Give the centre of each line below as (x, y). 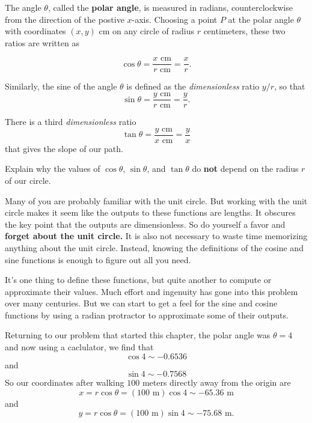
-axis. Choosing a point (175, 19)
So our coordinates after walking (65, 382)
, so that (290, 86)
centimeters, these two (244, 31)
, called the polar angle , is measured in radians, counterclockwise (170, 7)
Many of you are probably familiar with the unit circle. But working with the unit (156, 200)
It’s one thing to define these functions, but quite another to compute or (138, 280)
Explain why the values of (53, 169)
